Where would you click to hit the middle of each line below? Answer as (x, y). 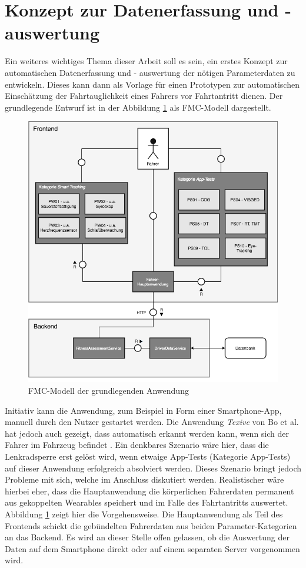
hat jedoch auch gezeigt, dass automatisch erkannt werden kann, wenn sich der (147, 433)
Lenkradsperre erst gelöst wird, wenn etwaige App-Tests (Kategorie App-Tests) (148, 456)
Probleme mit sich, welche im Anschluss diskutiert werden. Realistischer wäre (144, 479)
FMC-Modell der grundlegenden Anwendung (109, 390)
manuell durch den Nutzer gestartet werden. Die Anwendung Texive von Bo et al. (152, 422)
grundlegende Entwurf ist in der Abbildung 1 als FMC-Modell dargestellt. (138, 107)
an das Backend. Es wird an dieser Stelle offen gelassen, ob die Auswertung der (147, 537)
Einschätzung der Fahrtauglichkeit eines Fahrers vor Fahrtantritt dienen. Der (144, 96)
